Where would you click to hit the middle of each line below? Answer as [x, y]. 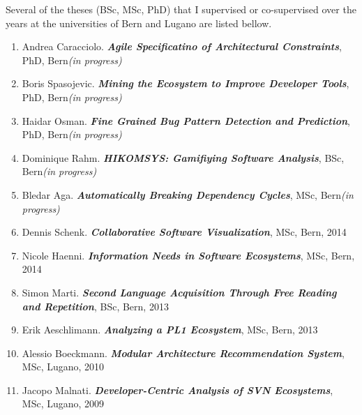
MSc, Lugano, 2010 [63, 367]
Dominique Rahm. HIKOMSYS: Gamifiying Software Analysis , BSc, [183, 157]
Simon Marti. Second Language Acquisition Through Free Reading [179, 292]
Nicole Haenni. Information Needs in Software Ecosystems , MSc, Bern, [188, 255]
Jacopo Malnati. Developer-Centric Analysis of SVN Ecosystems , [178, 390]
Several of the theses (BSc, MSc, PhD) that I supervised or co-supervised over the [181, 9]
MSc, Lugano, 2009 [63, 403]
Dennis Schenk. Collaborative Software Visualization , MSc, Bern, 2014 [184, 232]
